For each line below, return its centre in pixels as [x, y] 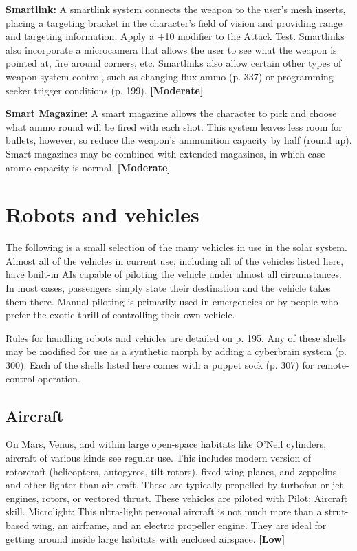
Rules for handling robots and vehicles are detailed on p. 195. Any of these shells [176, 337]
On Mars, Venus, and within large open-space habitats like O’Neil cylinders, [166, 444]
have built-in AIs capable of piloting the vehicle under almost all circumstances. [174, 274]
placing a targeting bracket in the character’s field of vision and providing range [174, 22]
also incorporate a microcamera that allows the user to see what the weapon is [171, 49]
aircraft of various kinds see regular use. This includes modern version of [159, 457]
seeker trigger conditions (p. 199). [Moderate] [105, 90]
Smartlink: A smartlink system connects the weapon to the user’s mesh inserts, [176, 9]
